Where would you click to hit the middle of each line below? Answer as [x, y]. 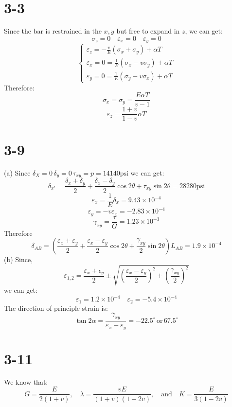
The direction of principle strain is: [56, 308]
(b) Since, [18, 259]
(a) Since [17, 172]
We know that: [26, 381]
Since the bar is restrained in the [53, 31]
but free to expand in [148, 31]
